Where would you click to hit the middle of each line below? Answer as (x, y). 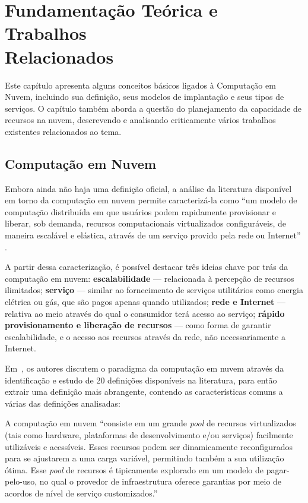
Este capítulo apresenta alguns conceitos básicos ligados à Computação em (140, 85)
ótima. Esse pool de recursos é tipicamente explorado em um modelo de (134, 469)
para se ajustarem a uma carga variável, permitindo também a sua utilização (145, 458)
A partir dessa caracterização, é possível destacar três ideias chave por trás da (147, 267)
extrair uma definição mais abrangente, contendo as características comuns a (144, 392)
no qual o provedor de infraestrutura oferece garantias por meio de (161, 481)
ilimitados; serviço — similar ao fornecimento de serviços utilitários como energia (154, 290)
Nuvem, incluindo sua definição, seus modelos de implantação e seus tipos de (145, 97)
